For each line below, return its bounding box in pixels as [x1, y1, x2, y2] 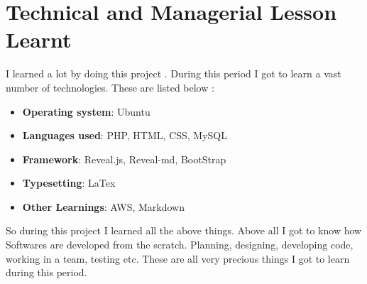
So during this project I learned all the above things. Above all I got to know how [6, 223, 362, 238]
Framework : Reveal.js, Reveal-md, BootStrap [22, 151, 226, 166]
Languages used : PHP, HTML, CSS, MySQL [22, 128, 228, 143]
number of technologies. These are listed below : [6, 80, 214, 94]
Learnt [6, 25, 72, 54]
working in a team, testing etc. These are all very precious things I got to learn [6, 251, 350, 266]
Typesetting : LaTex [22, 175, 116, 190]
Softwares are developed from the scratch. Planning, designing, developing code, [6, 237, 354, 252]
